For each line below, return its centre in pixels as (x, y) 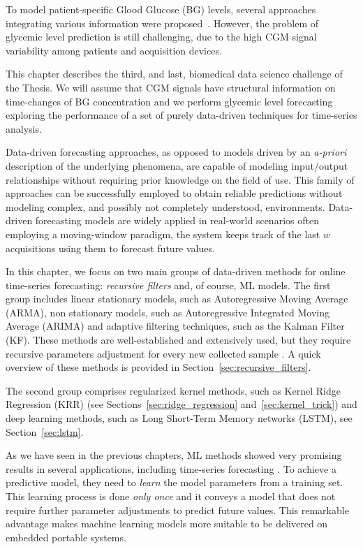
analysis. (24, 128)
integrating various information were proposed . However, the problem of (162, 23)
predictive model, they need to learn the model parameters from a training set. (175, 482)
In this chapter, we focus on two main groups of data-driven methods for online (176, 271)
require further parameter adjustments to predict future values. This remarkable (177, 510)
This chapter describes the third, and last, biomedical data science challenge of (174, 74)
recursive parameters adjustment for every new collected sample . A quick (163, 353)
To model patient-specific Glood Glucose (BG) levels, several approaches (161, 9)
